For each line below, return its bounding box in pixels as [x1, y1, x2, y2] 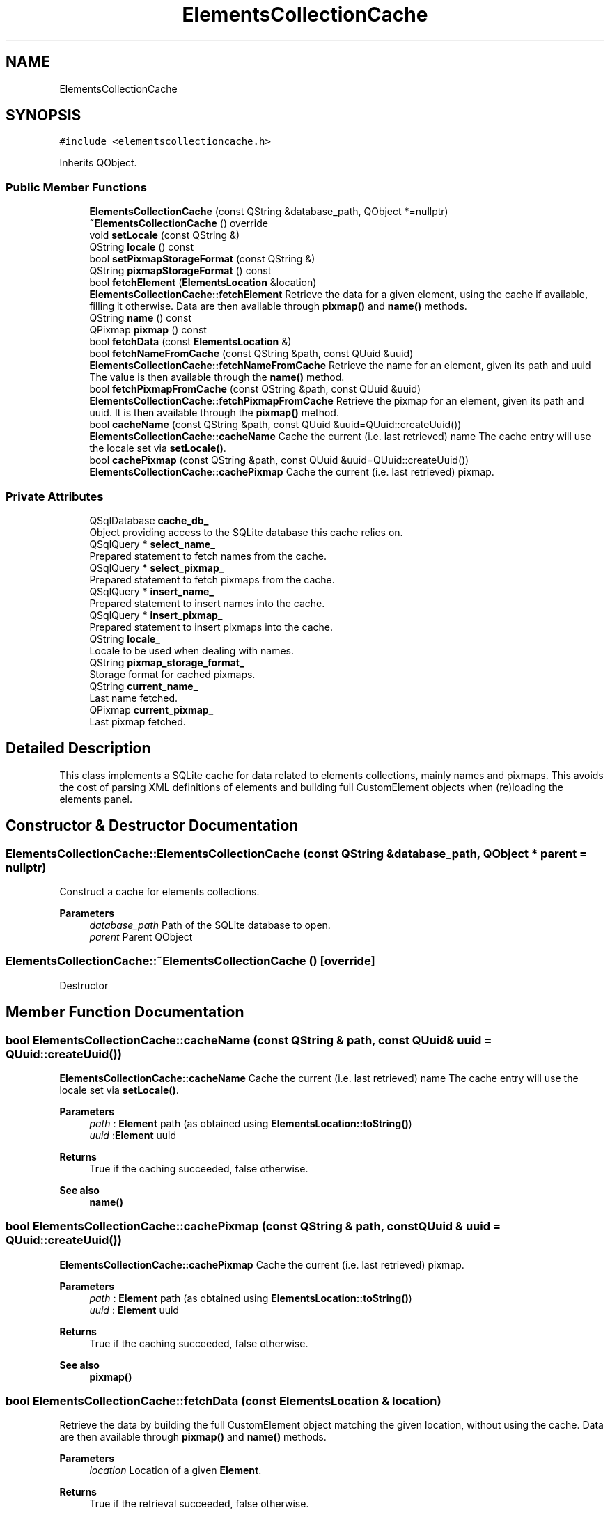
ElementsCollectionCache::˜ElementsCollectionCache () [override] [6, 954, 375, 968]
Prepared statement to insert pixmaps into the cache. [89, 620, 334, 633]
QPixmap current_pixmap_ [89, 703, 214, 716]
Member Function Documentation [6, 1003, 244, 1021]
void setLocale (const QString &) [89, 229, 240, 242]
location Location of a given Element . [89, 1464, 262, 1477]
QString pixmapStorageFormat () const [89, 265, 272, 277]
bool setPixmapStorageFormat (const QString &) [89, 253, 315, 265]
